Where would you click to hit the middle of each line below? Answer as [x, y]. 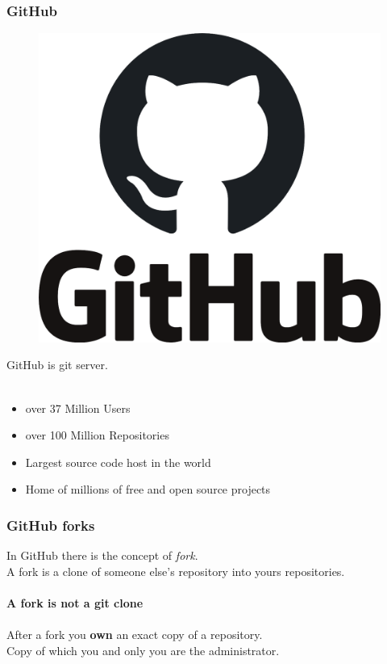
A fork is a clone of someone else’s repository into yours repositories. [176, 571]
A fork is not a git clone [75, 602]
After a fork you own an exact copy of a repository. [135, 635]
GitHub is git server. [57, 365]
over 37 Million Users [78, 408]
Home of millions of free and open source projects [148, 489]
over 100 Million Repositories [97, 435]
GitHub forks [51, 525]
